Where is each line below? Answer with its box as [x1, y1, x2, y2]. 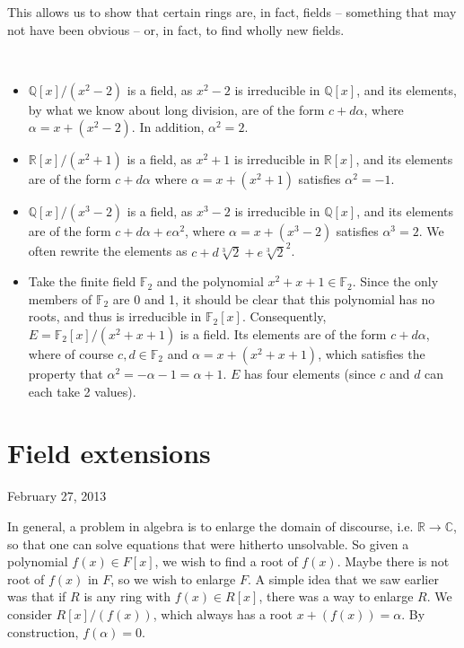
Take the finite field [28, 272, 136, 291]
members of [28, 289, 92, 308]
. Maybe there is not [337, 552, 450, 571]
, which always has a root [153, 604, 293, 623]
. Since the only [352, 272, 439, 291]
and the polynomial [156, 272, 264, 291]
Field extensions [7, 434, 211, 471]
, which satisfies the [318, 345, 425, 363]
